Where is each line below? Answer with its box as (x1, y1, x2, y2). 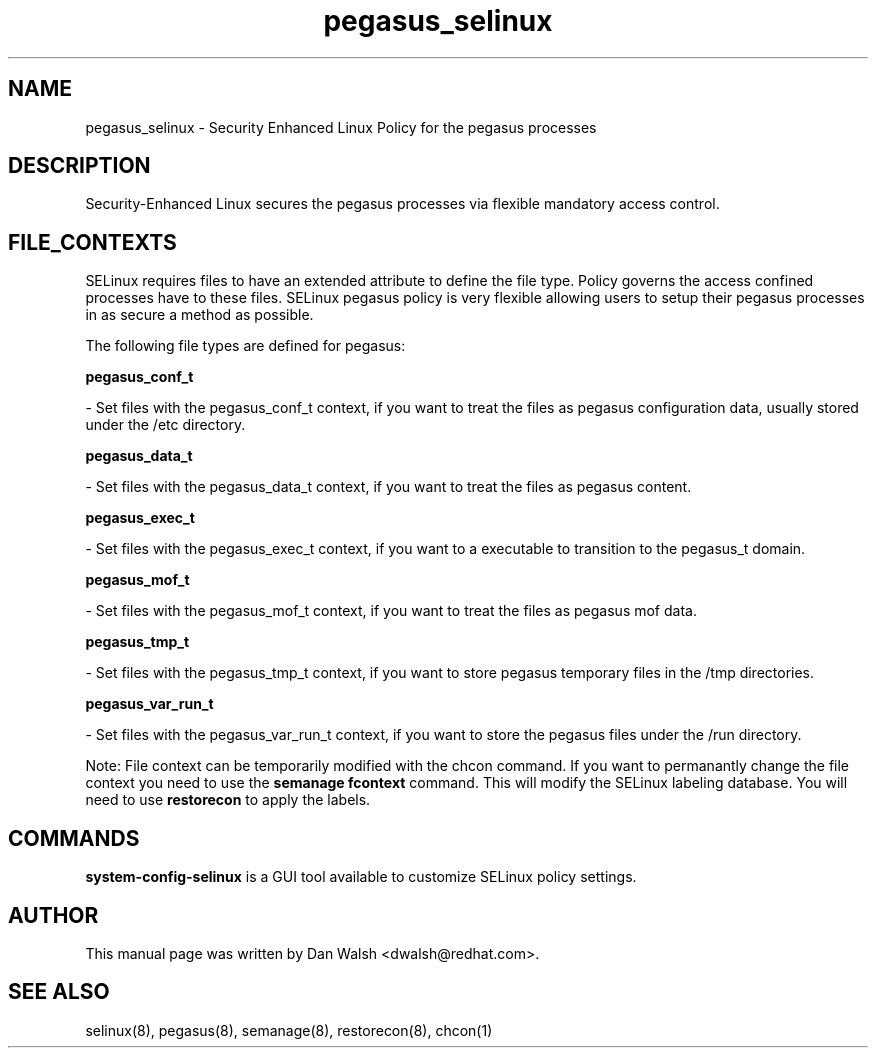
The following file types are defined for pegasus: (85, 337, 406, 355)
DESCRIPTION (8, 153, 151, 179)
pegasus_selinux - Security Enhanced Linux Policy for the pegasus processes (85, 118, 597, 136)
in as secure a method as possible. (85, 306, 314, 324)
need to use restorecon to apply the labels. (85, 791, 371, 809)
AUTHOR (8, 902, 99, 928)
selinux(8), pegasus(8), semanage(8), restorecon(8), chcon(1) (85, 1021, 493, 1039)
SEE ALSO (8, 979, 110, 1005)
